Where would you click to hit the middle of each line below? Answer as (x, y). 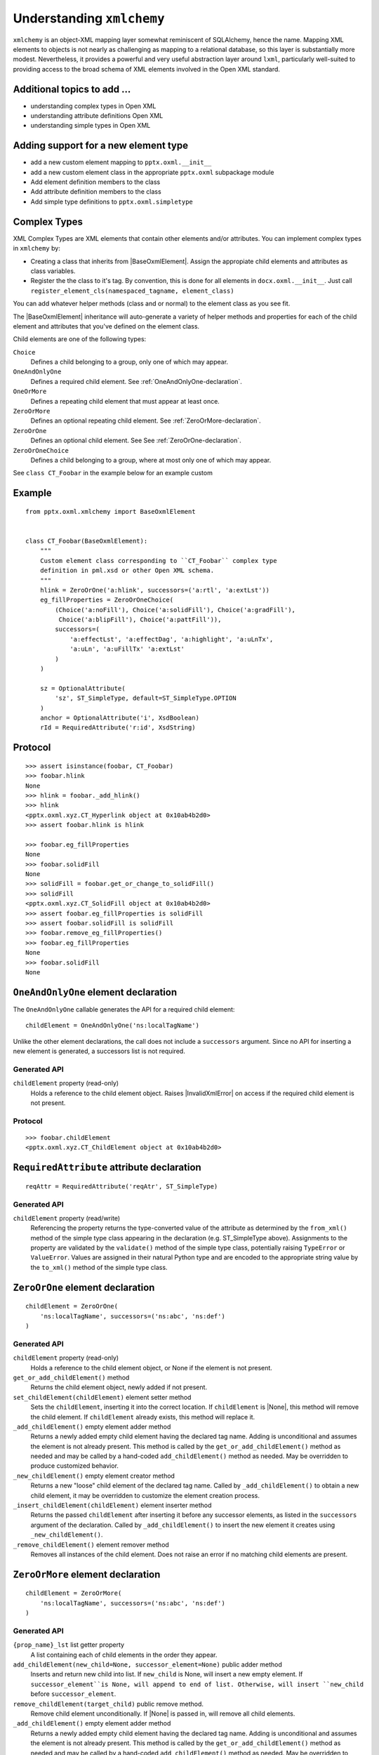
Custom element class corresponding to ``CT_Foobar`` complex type (158, 561)
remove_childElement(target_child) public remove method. (108, 1704)
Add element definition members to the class (95, 182)
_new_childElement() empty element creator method (94, 1476)
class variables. (53, 271)
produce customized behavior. (75, 1466)
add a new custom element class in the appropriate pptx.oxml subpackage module (152, 172)
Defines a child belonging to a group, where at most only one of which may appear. (151, 460)
